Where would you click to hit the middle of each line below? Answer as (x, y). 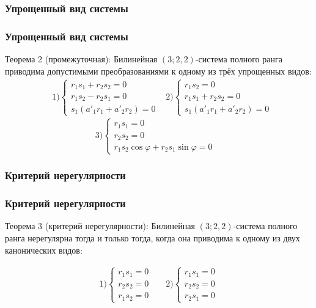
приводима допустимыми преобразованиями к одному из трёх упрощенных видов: (158, 71)
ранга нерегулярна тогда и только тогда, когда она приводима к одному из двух (152, 237)
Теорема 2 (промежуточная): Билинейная (81, 59)
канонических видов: (44, 250)
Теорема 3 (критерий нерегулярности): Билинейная (100, 226)
